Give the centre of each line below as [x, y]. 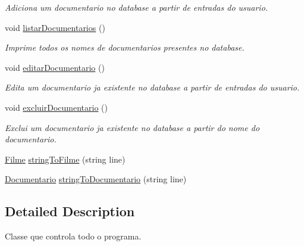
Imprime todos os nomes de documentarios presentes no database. [125, 47]
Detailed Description [70, 211]
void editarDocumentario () [55, 67]
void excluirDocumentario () [56, 107]
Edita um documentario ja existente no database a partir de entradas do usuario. [152, 87]
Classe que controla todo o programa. [73, 236]
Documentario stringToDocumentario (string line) [96, 179]
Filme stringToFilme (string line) [65, 159]
